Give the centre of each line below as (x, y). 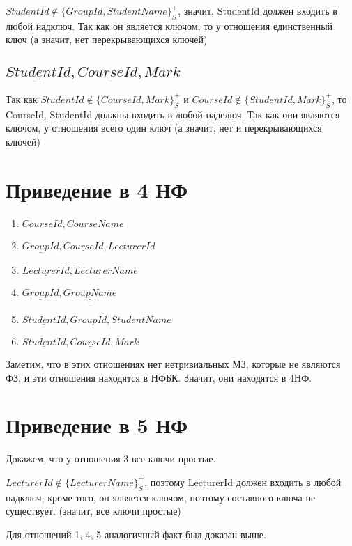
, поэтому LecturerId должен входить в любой (243, 482)
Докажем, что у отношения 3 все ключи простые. (111, 459)
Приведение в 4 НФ (97, 189)
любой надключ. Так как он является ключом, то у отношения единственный (169, 25)
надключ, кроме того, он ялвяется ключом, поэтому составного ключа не (161, 497)
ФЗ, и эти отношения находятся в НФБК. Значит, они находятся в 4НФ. (159, 377)
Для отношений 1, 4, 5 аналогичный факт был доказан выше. (136, 534)
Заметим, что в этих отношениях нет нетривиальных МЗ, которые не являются (173, 364)
